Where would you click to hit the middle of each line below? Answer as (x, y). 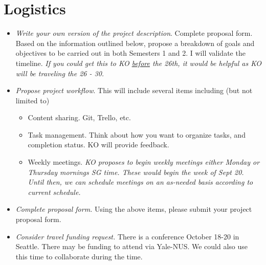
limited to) (32, 100)
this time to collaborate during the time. (79, 256)
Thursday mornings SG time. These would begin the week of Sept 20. (136, 172)
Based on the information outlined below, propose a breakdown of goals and (135, 43)
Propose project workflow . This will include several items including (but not (134, 90)
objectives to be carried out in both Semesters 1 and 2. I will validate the (130, 53)
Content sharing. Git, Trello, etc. (79, 117)
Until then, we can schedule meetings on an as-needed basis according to (140, 182)
